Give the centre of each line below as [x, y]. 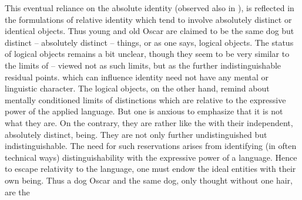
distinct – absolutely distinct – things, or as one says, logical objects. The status [149, 42]
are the [17, 191]
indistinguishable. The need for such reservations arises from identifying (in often [151, 146]
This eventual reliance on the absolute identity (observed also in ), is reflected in [150, 8]
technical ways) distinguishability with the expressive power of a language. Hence [151, 157]
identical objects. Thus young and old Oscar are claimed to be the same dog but [150, 31]
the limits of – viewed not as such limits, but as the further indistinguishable [143, 65]
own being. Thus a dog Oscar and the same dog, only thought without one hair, [149, 180]
